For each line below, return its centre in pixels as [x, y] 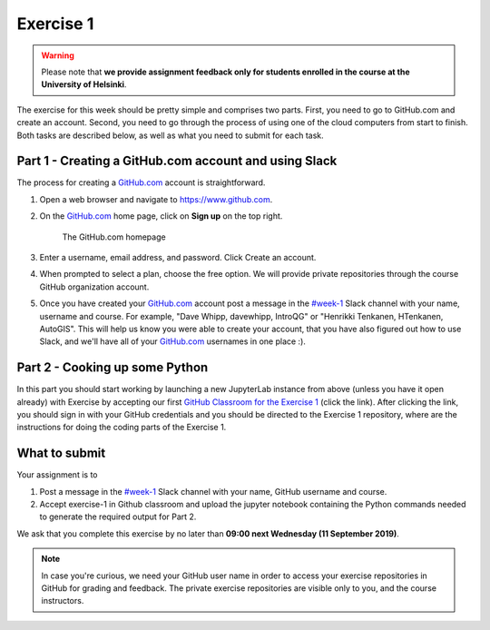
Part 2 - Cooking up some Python [113, 368]
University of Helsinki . [84, 84]
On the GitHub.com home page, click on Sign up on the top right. [161, 216]
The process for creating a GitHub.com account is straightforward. [141, 182]
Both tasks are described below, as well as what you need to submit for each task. [170, 135]
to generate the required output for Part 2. [118, 517]
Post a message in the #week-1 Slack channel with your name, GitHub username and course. [213, 491]
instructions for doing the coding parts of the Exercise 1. [122, 428]
